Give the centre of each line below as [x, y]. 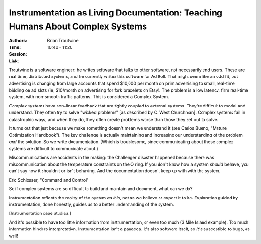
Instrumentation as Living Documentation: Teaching [116, 13]
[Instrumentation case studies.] [40, 213]
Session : [18, 54]
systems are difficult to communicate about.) [54, 149]
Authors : [18, 41]
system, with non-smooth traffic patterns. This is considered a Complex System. [89, 97]
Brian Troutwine [63, 41]
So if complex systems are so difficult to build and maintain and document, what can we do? [101, 189]
